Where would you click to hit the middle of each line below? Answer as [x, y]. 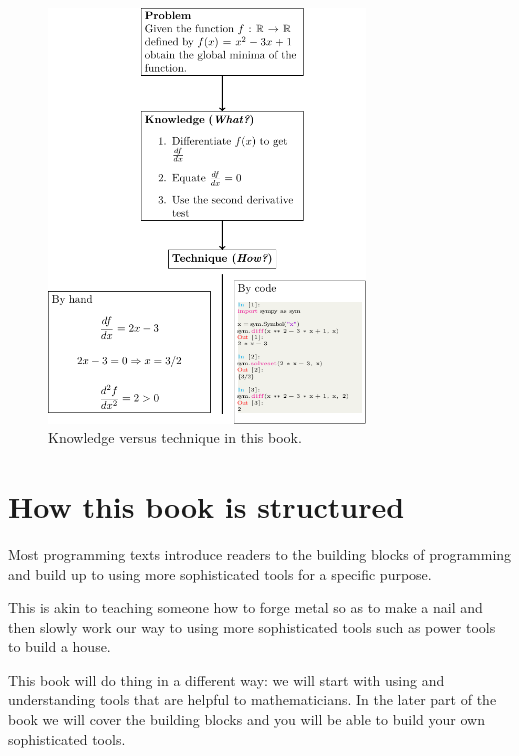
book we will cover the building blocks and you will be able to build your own [246, 719]
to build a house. [59, 646]
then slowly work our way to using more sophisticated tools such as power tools [252, 626]
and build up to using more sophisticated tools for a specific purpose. [220, 573]
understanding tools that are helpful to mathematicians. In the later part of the [252, 699]
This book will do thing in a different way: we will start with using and [226, 679]
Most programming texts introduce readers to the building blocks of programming [260, 553]
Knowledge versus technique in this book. [175, 437]
